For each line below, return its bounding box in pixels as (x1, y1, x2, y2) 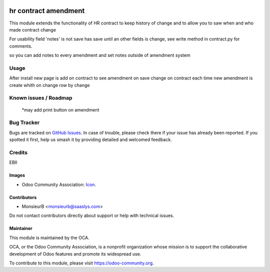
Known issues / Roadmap (9, 94, 72, 101)
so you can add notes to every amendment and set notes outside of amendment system (9, 52, 190, 58)
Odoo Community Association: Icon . (21, 181, 96, 187)
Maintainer (9, 225, 32, 231)
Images (9, 172, 25, 178)
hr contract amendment (9, 6, 85, 15)
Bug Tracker (9, 119, 40, 126)
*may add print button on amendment (21, 106, 99, 112)
